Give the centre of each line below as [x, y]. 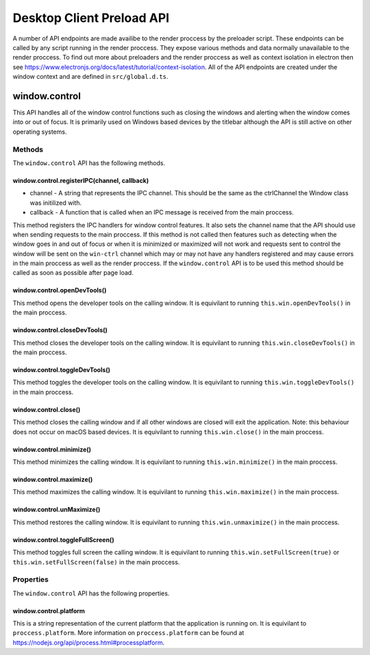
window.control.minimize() [52, 449]
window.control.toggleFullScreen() [63, 540]
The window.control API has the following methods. [89, 163]
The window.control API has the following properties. [91, 593]
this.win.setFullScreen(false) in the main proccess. [96, 562]
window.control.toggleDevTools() [62, 370]
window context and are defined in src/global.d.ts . [90, 77]
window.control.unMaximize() [57, 510]
